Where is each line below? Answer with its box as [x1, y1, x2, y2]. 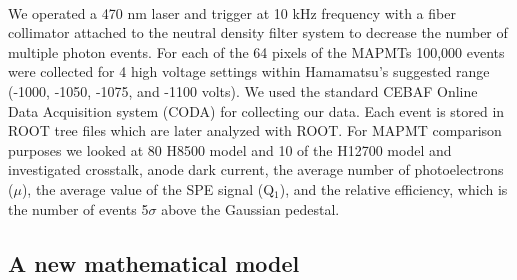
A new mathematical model [8, 247, 300, 278]
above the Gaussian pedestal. [161, 198, 340, 219]
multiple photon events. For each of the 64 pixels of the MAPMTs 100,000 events [8, 41, 505, 62]
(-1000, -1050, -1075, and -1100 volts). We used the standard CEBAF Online [8, 80, 478, 101]
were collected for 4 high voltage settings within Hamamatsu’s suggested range [8, 61, 490, 82]
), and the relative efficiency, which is [279, 178, 508, 199]
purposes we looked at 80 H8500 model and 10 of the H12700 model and [8, 139, 452, 160]
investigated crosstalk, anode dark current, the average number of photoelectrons [8, 159, 504, 180]
